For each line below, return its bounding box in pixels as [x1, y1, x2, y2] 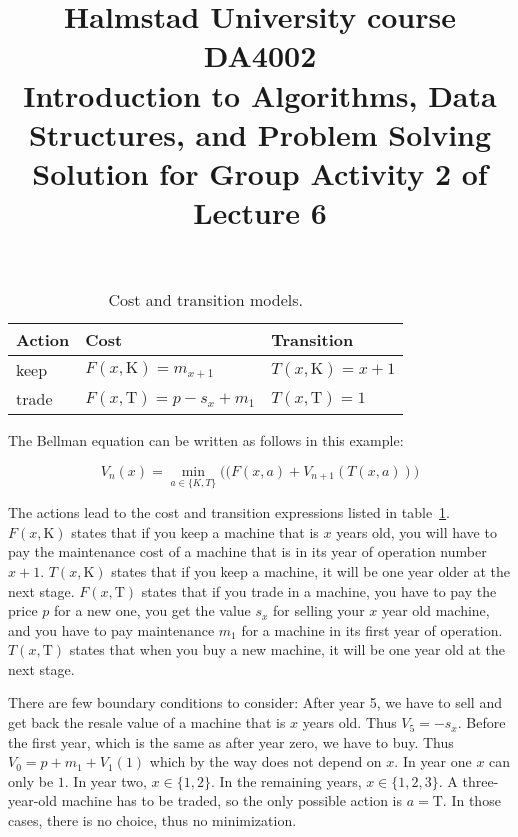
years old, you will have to [336, 521, 497, 542]
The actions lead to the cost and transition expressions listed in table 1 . [8, 502, 451, 523]
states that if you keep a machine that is [71, 521, 319, 542]
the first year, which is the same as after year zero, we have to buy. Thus [8, 731, 454, 752]
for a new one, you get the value [53, 600, 251, 621]
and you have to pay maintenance [8, 619, 215, 640]
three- [462, 770, 499, 791]
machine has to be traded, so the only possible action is [61, 790, 403, 811]
